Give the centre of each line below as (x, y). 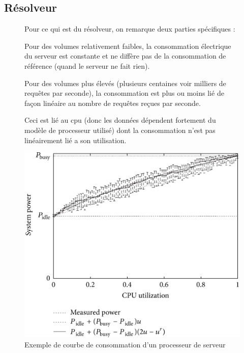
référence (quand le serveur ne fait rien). (87, 65)
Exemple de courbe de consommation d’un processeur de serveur (125, 344)
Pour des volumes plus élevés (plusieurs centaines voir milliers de (125, 83)
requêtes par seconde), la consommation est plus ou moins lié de (124, 93)
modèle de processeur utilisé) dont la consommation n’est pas (120, 130)
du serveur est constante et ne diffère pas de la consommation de (125, 56)
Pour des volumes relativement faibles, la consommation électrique (128, 46)
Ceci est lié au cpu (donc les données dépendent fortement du (120, 120)
